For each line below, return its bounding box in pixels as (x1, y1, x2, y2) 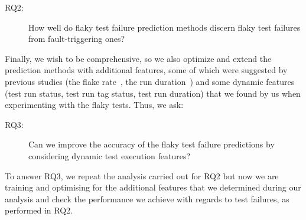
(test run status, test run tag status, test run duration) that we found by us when (5, 87, 301, 99)
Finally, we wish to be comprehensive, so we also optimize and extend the (5, 52, 272, 64)
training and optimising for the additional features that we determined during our (5, 181, 301, 193)
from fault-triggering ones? (28, 32, 125, 45)
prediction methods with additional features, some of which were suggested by (5, 64, 288, 76)
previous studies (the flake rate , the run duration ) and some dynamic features (5, 75, 295, 87)
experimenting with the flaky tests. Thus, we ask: (5, 98, 184, 111)
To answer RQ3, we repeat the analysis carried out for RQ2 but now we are (5, 169, 279, 182)
